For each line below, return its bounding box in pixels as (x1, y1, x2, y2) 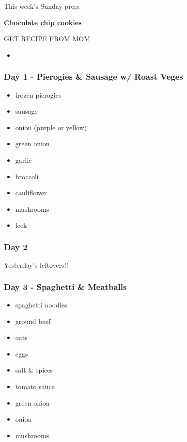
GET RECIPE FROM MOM (4, 34, 91, 44)
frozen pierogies (15, 89, 62, 100)
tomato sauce (15, 381, 55, 391)
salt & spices (15, 365, 53, 375)
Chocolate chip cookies (4, 17, 82, 27)
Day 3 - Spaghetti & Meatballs (4, 280, 127, 292)
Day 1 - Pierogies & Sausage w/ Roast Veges (4, 70, 183, 83)
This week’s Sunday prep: (4, 1, 80, 11)
